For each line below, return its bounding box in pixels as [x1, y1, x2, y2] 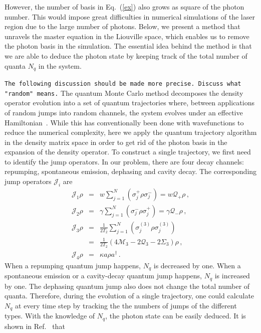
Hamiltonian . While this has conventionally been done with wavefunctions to [5, 117, 244, 127]
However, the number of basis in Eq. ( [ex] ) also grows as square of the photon [5, 2, 244, 12]
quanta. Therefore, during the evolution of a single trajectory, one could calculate [5, 290, 254, 301]
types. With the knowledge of [5, 310, 95, 321]
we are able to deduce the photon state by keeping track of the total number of [5, 50, 247, 61]
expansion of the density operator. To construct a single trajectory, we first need [5, 146, 251, 157]
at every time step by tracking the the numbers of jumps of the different [15, 300, 237, 310]
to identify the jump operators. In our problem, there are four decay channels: [5, 156, 244, 166]
